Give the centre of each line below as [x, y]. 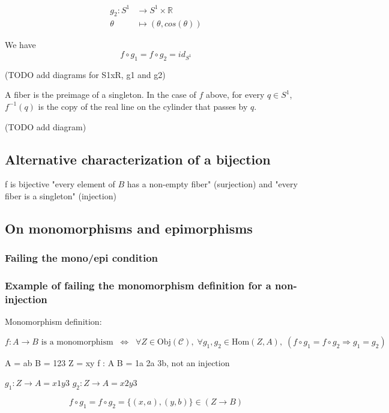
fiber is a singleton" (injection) [61, 195]
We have [20, 45]
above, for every [235, 95]
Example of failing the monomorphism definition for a [138, 285]
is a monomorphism [77, 342]
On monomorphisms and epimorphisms [129, 228]
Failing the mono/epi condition [82, 258]
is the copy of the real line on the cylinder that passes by [143, 106]
